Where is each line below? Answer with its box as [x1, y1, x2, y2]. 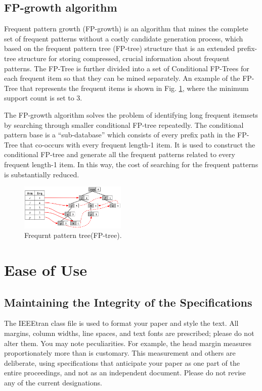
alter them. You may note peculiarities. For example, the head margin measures [4, 337, 252, 348]
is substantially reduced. [4, 169, 79, 179]
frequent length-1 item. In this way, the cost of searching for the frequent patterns [4, 159, 258, 169]
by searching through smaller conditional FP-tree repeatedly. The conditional [4, 119, 244, 130]
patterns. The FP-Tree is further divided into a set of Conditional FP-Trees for [4, 63, 249, 73]
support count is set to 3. [4, 92, 82, 103]
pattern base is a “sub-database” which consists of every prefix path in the [4, 129, 235, 140]
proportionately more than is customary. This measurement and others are [4, 348, 236, 358]
